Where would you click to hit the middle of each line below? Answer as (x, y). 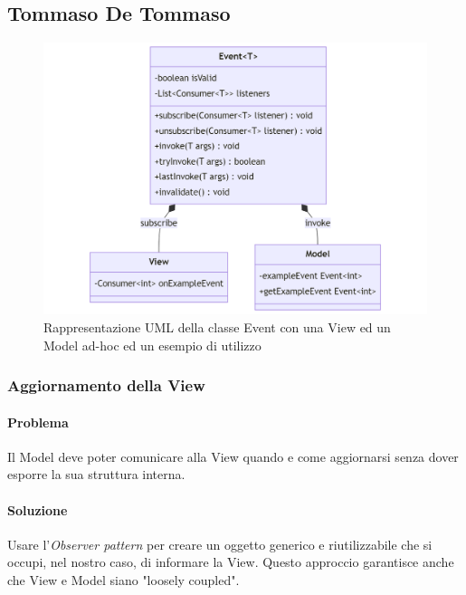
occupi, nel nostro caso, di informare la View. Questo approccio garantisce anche (231, 562)
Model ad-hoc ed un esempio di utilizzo (152, 345)
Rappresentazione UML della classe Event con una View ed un (217, 326)
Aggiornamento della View (106, 385)
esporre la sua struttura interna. (96, 474)
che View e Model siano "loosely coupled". (124, 579)
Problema (38, 422)
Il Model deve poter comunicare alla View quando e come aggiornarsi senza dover (233, 456)
